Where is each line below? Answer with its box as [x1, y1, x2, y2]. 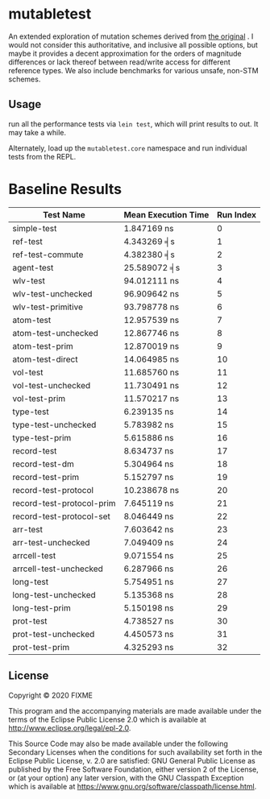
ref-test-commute [12, 249, 84, 260]
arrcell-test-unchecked [12, 563, 103, 574]
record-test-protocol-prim [12, 497, 116, 508]
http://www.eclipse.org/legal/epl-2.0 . [8, 722, 131, 733]
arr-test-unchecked [12, 536, 90, 548]
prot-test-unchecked [12, 628, 95, 640]
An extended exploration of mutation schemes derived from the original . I [8, 31, 254, 41]
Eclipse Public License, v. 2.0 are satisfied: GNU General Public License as [8, 756, 255, 765]
